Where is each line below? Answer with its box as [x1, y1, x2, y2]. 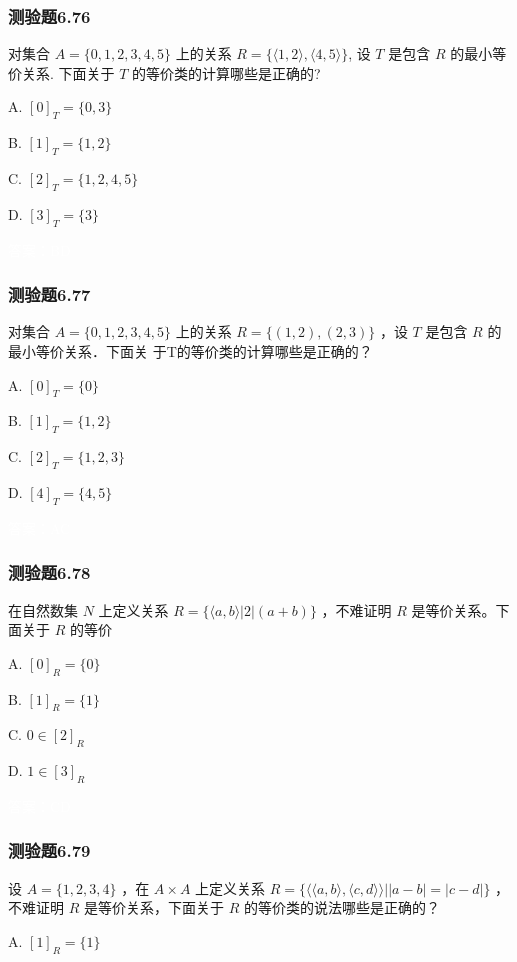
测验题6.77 [8, 282, 91, 307]
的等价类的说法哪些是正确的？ [243, 897, 440, 918]
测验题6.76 [8, 3, 91, 28]
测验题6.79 [8, 838, 91, 863]
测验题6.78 [8, 560, 91, 585]
